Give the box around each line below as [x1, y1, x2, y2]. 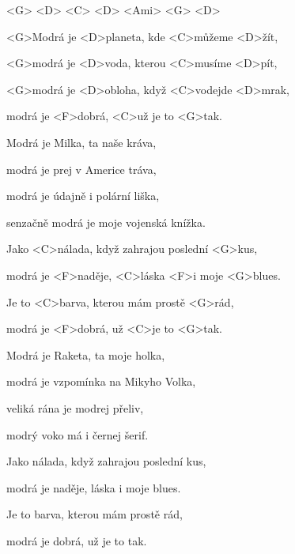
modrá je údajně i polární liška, [6, 187, 160, 204]
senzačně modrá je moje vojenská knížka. [6, 213, 206, 230]
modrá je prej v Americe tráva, [6, 160, 157, 177]
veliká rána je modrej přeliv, [6, 399, 144, 416]
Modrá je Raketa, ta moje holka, [6, 346, 165, 363]
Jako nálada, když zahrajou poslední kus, [6, 453, 206, 469]
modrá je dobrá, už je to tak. [6, 532, 147, 548]
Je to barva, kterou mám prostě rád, [6, 506, 183, 522]
